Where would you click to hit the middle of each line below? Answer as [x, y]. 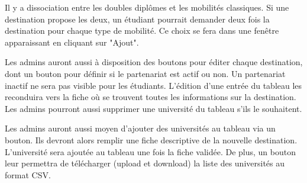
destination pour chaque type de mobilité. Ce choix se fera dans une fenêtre [142, 30]
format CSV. [28, 174]
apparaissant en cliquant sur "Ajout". [72, 42]
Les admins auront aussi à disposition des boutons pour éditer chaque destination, [154, 62]
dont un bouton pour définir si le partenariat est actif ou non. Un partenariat [145, 73]
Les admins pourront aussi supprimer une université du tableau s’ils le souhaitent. [153, 108]
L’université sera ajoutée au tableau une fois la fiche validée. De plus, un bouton [150, 151]
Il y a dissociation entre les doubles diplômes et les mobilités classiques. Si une [147, 7]
